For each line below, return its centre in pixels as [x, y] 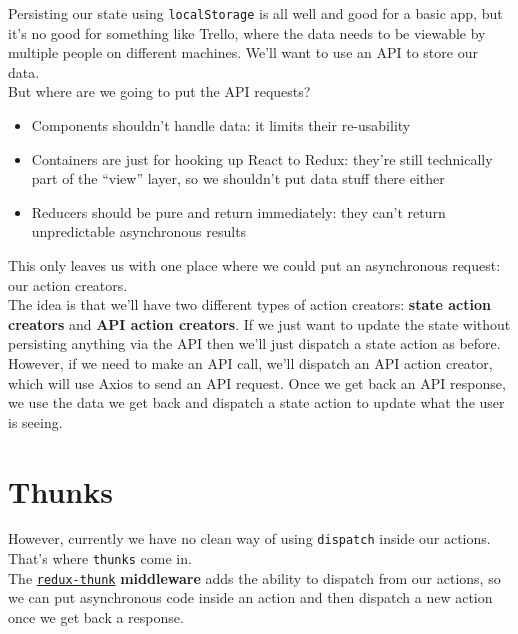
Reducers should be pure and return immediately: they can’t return [238, 211]
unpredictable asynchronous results [139, 231]
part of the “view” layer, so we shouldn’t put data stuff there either [238, 178]
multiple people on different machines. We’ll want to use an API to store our [243, 52]
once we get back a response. [96, 617]
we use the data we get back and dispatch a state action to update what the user [256, 402]
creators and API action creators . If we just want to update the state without [259, 323]
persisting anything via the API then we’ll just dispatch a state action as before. [254, 343]
